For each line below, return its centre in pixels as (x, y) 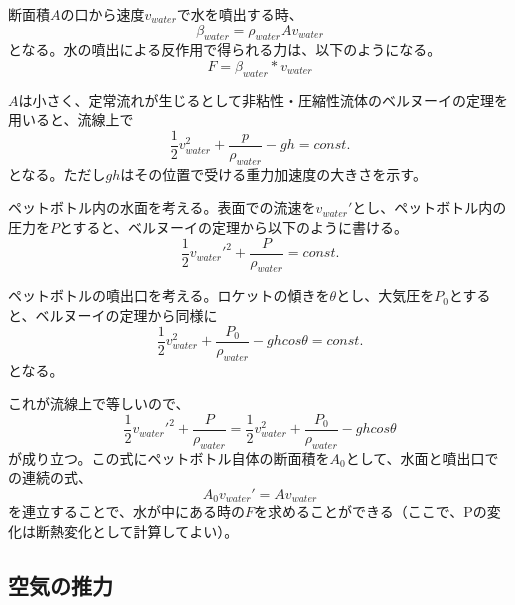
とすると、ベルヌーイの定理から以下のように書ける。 (234, 227)
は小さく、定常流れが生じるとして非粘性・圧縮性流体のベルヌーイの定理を (263, 99)
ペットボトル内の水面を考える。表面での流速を (162, 207)
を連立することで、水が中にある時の (127, 511)
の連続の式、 (50, 477)
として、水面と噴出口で (422, 457)
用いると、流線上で (71, 119)
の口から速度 (102, 14)
